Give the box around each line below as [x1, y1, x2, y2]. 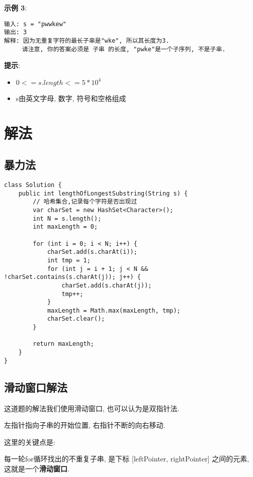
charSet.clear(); [47, 315, 105, 323]
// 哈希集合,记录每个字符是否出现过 [33, 198, 137, 206]
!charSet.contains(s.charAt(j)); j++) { [4, 273, 141, 281]
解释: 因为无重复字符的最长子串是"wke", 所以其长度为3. [4, 37, 170, 44]
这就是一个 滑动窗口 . [4, 463, 69, 473]
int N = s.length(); [33, 215, 102, 222]
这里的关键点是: [4, 436, 55, 447]
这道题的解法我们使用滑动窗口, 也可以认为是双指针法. [4, 403, 180, 413]
